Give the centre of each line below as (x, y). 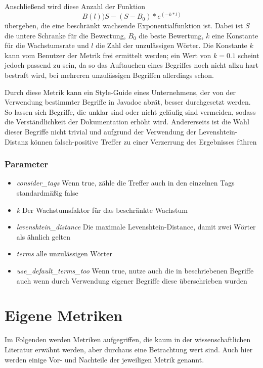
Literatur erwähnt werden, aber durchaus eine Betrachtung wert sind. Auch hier (129, 349)
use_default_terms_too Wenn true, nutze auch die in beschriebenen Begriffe (135, 270)
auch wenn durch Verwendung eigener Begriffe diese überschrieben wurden (132, 280)
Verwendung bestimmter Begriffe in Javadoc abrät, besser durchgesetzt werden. (128, 102)
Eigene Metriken (64, 315)
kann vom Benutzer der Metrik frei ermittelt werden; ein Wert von (108, 55)
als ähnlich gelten (43, 236)
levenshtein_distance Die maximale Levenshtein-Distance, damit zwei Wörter (136, 227)
